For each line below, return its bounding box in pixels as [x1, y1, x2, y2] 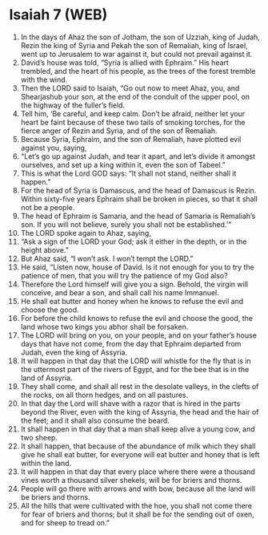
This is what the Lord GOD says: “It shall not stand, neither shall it [20, 168, 237, 178]
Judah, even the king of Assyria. [20, 347, 127, 357]
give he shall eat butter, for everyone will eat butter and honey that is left [20, 449, 260, 459]
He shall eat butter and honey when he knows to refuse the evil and [20, 296, 244, 306]
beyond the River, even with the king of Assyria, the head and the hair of [20, 407, 259, 416]
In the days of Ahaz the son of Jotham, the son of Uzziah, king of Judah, [20, 32, 261, 42]
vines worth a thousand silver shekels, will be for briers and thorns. [20, 475, 242, 484]
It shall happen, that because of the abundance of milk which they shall [20, 441, 256, 451]
